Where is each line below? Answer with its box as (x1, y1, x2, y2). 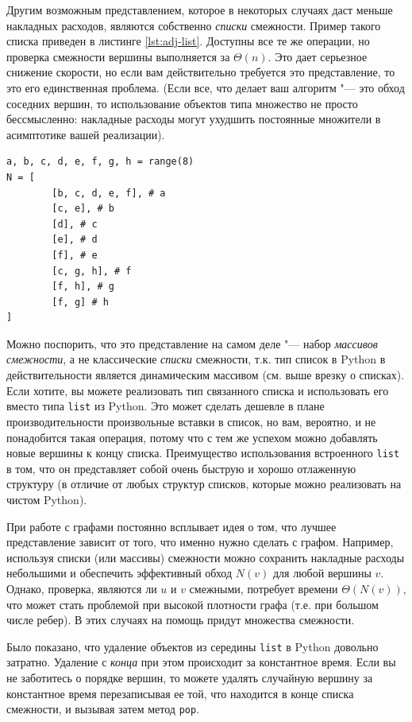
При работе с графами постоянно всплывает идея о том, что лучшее (6, 518, 337, 534)
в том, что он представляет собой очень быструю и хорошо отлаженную (6, 460, 356, 476)
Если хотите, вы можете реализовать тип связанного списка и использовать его (6, 382, 389, 398)
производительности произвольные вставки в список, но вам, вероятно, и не (6, 413, 376, 429)
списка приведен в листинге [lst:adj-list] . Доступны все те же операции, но (6, 33, 370, 49)
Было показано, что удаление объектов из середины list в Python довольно (6, 638, 379, 654)
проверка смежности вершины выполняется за (6, 48, 230, 64)
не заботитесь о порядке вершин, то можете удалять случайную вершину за (6, 669, 373, 685)
